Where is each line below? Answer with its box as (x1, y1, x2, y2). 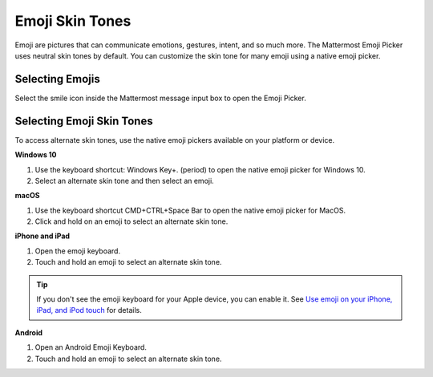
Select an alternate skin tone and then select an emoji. (34, 176, 214, 185)
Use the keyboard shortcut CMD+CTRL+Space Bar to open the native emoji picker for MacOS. (34, 205, 346, 215)
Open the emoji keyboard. (34, 245, 120, 256)
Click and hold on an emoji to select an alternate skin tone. (34, 217, 229, 226)
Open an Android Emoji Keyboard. (34, 343, 148, 352)
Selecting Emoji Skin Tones (14, 114, 153, 128)
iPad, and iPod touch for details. (36, 306, 142, 315)
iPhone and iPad (14, 231, 71, 241)
